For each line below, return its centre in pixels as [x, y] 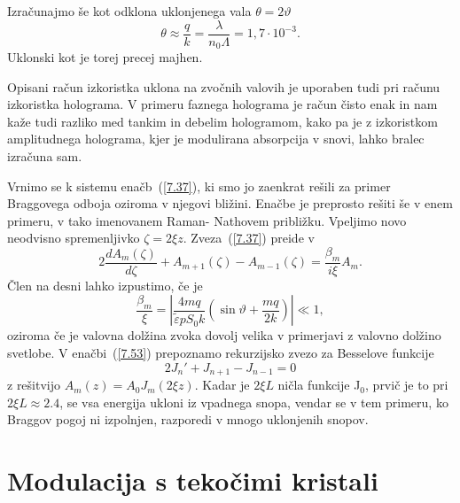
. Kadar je [222, 385]
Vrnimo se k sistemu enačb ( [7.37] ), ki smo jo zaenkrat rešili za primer [199, 186]
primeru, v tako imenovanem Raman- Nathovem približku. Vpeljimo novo [207, 220]
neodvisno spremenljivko [74, 238]
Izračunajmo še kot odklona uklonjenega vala [129, 11]
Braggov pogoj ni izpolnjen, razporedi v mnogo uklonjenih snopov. [188, 419]
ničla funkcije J [319, 385]
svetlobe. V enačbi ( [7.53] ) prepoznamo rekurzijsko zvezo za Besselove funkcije [221, 353]
